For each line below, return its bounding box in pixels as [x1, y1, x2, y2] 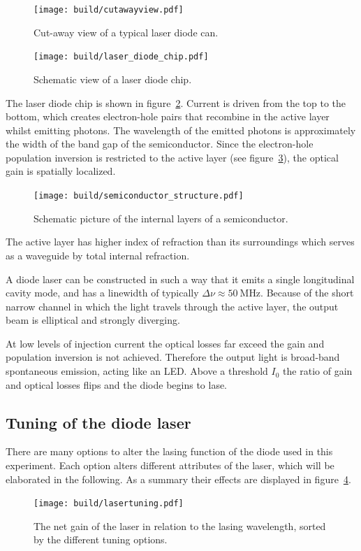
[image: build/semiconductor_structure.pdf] [34, 191, 244, 201]
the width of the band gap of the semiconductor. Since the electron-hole [6, 136, 314, 151]
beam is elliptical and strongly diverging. [6, 313, 180, 327]
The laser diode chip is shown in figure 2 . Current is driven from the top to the [6, 95, 346, 110]
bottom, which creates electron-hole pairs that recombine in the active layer [6, 109, 330, 124]
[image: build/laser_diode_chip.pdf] [34, 52, 209, 62]
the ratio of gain [283, 364, 353, 378]
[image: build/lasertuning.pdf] [34, 499, 184, 509]
